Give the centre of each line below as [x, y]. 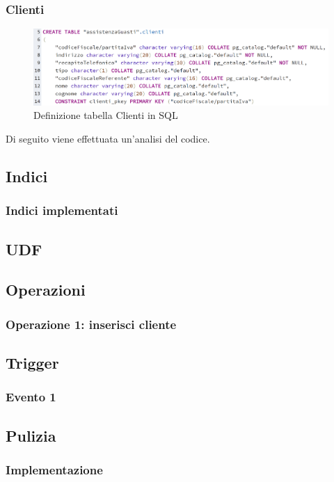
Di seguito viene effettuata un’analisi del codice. [108, 139]
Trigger [32, 363]
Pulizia [31, 435]
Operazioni [46, 290]
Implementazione [54, 470]
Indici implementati [62, 210]
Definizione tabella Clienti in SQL [106, 115]
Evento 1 [31, 397]
